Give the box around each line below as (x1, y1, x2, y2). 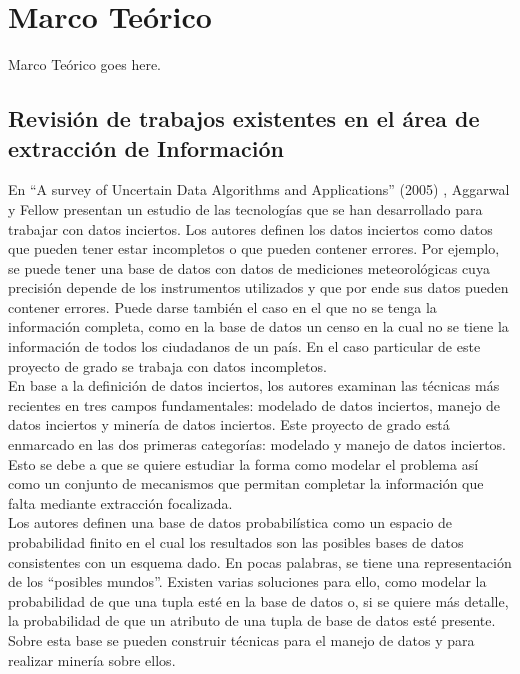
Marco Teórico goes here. (8, 54, 162, 75)
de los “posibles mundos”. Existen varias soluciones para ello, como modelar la (8, 571, 487, 592)
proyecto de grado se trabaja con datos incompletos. (8, 355, 327, 376)
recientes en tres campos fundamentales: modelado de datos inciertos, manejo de (8, 394, 501, 415)
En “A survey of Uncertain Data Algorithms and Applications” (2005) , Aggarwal (8, 179, 510, 200)
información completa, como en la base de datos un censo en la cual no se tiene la (8, 316, 509, 337)
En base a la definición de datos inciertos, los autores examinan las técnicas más (8, 375, 500, 396)
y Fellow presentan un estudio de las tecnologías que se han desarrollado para (8, 198, 483, 219)
